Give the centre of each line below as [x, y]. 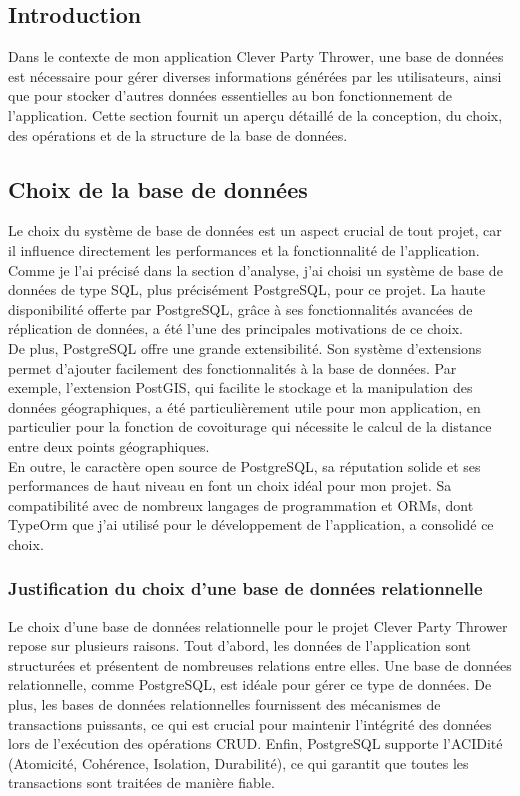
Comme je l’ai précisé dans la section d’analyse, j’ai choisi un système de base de [255, 269]
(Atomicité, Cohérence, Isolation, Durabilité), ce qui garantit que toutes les [238, 762]
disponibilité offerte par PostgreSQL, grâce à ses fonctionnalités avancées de [240, 308]
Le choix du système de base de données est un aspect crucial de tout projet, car [255, 230]
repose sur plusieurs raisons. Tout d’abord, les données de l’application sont [239, 645]
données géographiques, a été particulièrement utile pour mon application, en [244, 406]
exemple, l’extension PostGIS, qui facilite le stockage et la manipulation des [240, 387]
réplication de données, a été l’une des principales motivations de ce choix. [235, 328]
